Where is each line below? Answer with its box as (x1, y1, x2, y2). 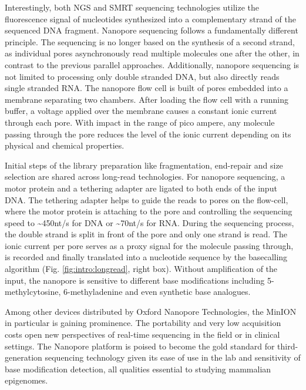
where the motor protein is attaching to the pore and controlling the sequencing (5, 205, 292, 217)
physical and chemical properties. (5, 139, 125, 152)
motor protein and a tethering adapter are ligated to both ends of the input (5, 181, 277, 194)
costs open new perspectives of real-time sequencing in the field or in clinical (5, 328, 280, 341)
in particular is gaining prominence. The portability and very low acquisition (5, 317, 281, 329)
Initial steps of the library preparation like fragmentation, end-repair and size (5, 159, 283, 171)
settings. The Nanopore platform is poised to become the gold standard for (5, 339, 275, 352)
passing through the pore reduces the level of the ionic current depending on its (5, 127, 291, 140)
